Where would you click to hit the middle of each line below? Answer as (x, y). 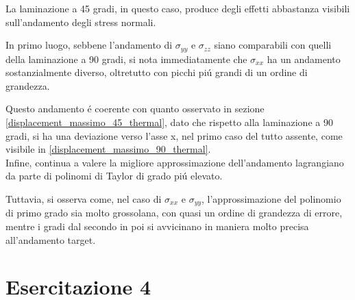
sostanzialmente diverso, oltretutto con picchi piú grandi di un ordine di (157, 72)
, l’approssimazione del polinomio (271, 198)
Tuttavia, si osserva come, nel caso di (84, 198)
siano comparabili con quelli (273, 45)
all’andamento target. (51, 239)
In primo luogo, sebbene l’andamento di (89, 45)
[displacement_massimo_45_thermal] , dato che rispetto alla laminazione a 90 (169, 122)
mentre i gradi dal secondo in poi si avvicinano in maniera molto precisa (157, 226)
